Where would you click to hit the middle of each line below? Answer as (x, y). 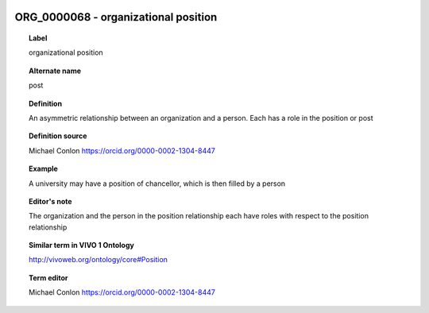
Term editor (48, 277)
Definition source (58, 136)
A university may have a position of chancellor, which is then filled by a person (157, 184)
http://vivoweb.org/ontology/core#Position (99, 260)
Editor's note (50, 201)
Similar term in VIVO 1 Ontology (81, 245)
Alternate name (55, 71)
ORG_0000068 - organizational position (116, 17)
